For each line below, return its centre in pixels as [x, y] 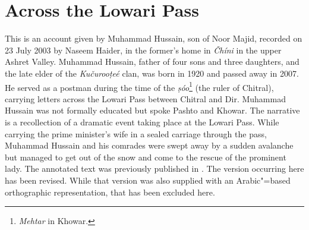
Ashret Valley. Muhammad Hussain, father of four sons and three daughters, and [152, 62]
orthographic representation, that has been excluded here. [110, 192]
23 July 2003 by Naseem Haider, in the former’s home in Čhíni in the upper [143, 50]
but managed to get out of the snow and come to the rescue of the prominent [146, 157]
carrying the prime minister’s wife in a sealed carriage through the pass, [136, 133]
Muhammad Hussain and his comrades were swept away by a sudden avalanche [149, 145]
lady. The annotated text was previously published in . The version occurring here [154, 168]
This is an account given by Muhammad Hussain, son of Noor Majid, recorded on [154, 38]
